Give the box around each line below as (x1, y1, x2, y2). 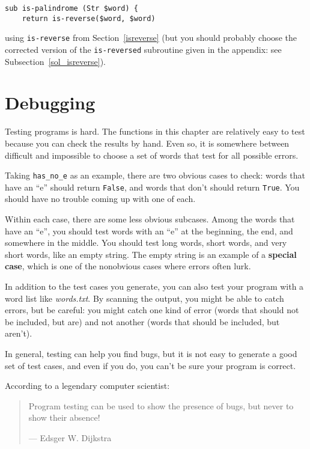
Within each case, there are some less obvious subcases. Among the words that (5, 213, 295, 225)
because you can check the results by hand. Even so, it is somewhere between (5, 136, 290, 149)
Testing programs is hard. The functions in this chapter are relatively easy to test (5, 125, 305, 138)
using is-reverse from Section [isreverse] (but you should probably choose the (5, 31, 297, 44)
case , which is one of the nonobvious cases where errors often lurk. (5, 260, 251, 272)
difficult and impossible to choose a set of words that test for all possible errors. (5, 148, 299, 161)
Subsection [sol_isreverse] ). (5, 55, 106, 67)
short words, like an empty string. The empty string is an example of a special (5, 248, 297, 260)
